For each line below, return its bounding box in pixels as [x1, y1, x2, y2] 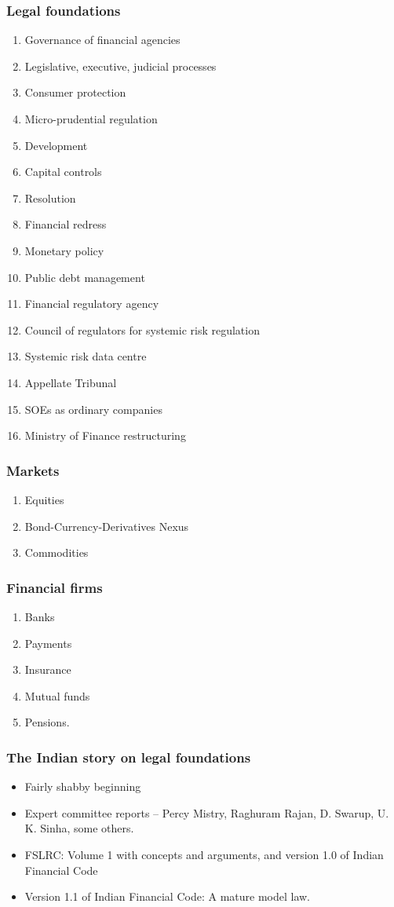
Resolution [24, 189, 76, 206]
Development [24, 137, 88, 153]
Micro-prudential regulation [24, 111, 158, 126]
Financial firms [6, 577, 103, 597]
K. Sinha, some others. [24, 820, 134, 836]
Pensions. [24, 714, 70, 730]
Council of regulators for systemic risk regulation [24, 321, 260, 338]
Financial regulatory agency [24, 295, 159, 312]
